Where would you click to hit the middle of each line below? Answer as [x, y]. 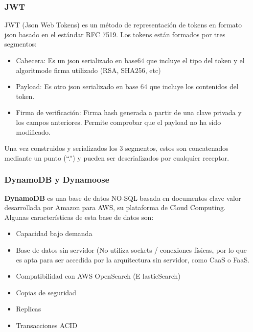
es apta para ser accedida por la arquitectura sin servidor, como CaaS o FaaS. [133, 259]
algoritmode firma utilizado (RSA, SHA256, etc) [88, 70]
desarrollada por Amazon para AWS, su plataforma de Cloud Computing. [115, 207]
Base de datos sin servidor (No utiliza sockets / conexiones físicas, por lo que [131, 249]
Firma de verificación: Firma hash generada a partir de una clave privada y [129, 112]
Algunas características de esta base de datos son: [79, 217]
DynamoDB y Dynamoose [57, 179]
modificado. [33, 131]
